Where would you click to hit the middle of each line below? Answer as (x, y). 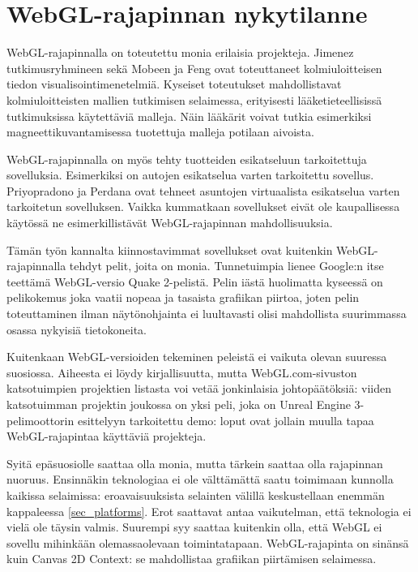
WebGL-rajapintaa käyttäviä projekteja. (107, 436)
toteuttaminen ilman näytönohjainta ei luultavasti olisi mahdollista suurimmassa (207, 314)
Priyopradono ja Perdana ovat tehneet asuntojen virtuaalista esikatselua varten (203, 190)
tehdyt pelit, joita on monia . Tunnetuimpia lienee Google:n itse (226, 266)
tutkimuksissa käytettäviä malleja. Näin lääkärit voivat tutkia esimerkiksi (189, 116)
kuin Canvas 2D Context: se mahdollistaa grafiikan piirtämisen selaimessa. (192, 559)
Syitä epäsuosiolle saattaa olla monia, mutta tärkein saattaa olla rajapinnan (195, 463)
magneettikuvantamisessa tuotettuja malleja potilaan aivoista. (160, 132)
